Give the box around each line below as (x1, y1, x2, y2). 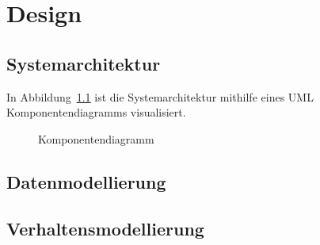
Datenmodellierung (6, 169, 166, 193)
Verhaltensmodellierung (6, 216, 204, 240)
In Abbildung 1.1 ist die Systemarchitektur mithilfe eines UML (6, 88, 314, 105)
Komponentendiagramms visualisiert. (6, 104, 186, 121)
